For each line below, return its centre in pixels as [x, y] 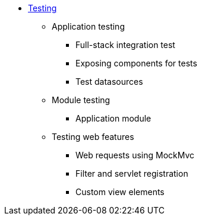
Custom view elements [120, 192]
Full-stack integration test [125, 45]
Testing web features [93, 137]
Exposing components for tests [136, 63]
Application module [113, 118]
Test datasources [109, 82]
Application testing [88, 26]
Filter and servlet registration [132, 173]
